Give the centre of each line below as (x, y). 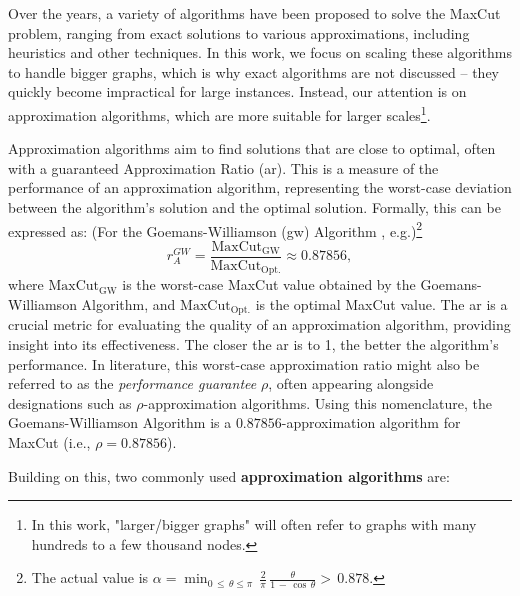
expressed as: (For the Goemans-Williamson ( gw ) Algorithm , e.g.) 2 (215, 229)
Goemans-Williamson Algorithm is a (120, 422)
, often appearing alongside (351, 383)
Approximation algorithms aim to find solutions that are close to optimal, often (252, 148)
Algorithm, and (128, 303)
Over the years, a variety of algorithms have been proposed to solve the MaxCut (254, 13)
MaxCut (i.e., (49, 441)
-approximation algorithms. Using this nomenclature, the (317, 402)
